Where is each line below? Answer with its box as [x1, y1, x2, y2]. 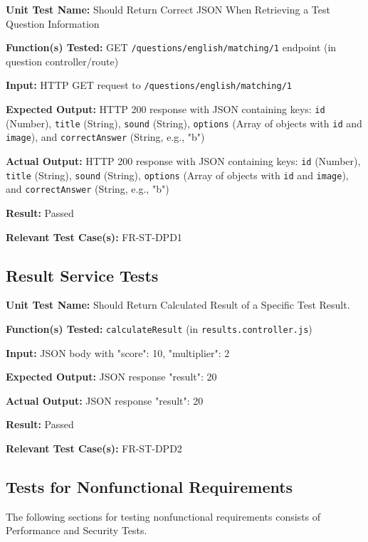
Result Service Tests [6, 264, 159, 286]
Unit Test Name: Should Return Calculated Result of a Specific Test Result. [6, 297, 350, 312]
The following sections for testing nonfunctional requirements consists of [6, 509, 321, 524]
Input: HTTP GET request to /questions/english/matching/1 [6, 78, 292, 92]
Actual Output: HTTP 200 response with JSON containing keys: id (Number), [6, 154, 361, 169]
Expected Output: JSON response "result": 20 [6, 369, 217, 384]
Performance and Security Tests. [6, 523, 147, 538]
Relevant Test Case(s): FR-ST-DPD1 [6, 229, 182, 244]
